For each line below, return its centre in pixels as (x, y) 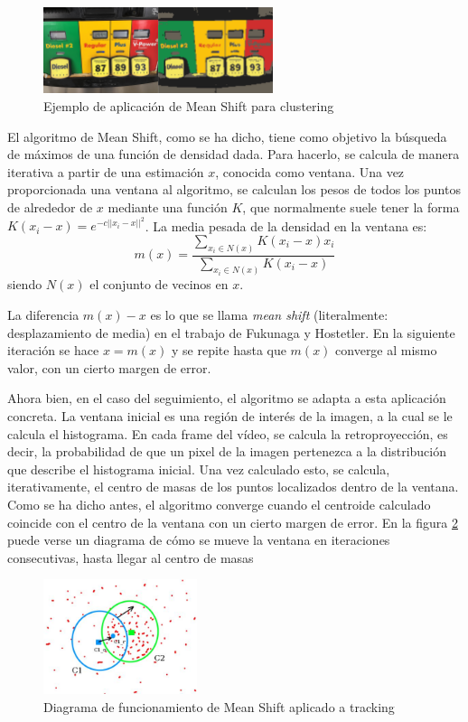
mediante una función (168, 206)
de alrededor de (50, 206)
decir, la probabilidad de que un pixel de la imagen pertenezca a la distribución (227, 451)
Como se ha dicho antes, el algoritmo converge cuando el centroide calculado (219, 504)
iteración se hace (53, 350)
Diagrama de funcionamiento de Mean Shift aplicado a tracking (219, 706)
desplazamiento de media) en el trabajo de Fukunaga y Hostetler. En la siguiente (231, 332)
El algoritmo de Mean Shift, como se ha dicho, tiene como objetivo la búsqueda (227, 136)
